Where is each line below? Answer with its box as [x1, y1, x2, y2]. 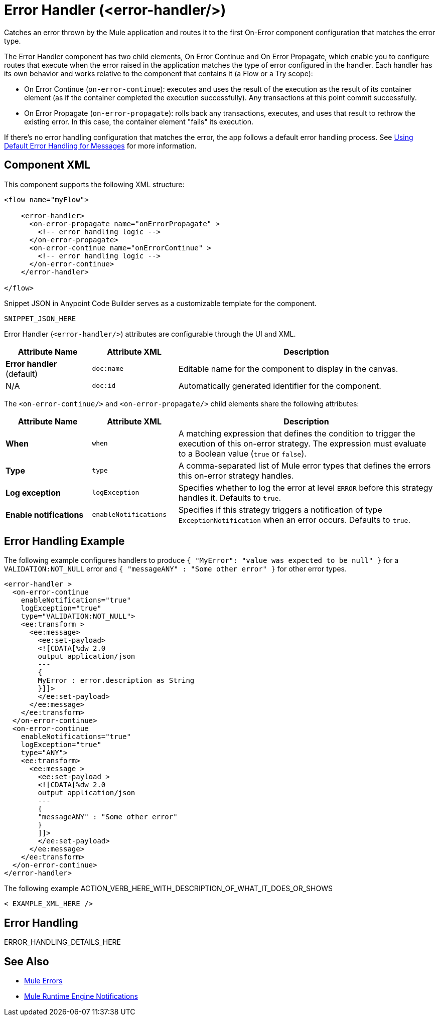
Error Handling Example [4, 535, 125, 548]
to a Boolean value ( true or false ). [178, 448, 307, 459]
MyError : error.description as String [38, 676, 195, 685]
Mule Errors [24, 976, 63, 985]
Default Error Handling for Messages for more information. [4, 141, 197, 150]
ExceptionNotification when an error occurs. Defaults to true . [178, 514, 411, 525]
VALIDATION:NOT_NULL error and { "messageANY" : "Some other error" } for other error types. [4, 564, 347, 573]
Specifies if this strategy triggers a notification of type [178, 504, 382, 515]
